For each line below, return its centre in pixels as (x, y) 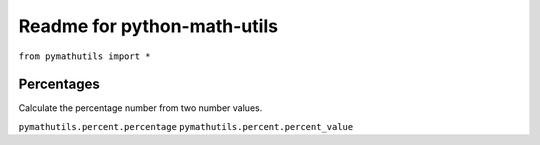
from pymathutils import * (84, 56)
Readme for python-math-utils (148, 26)
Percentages (59, 84)
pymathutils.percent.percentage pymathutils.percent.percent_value (186, 126)
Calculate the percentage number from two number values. (140, 108)
